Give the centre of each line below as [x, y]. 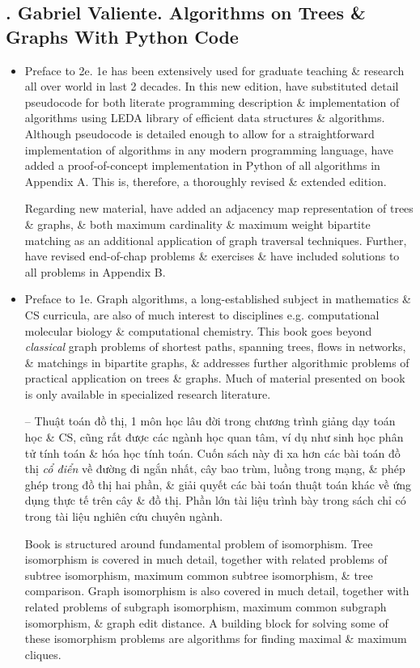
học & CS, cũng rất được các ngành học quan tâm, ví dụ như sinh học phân [214, 437]
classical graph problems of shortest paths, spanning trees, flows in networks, [215, 347]
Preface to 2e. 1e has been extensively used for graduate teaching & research [214, 70]
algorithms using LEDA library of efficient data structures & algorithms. [205, 118]
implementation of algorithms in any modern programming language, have [209, 149]
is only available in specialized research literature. [148, 393]
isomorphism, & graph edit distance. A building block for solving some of [206, 622]
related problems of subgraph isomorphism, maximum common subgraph [206, 607]
